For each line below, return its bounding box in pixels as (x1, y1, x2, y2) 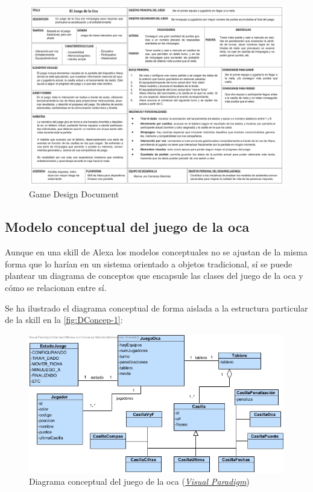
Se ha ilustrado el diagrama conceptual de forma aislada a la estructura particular (5, 301, 308, 314)
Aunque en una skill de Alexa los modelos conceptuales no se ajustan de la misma (5, 246, 308, 258)
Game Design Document (29, 188, 119, 200)
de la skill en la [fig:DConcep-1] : (5, 313, 123, 326)
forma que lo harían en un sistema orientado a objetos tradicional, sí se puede (5, 257, 292, 270)
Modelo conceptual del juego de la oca (5, 217, 250, 236)
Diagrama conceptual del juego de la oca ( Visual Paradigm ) (29, 475, 250, 488)
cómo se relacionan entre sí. (5, 281, 107, 293)
